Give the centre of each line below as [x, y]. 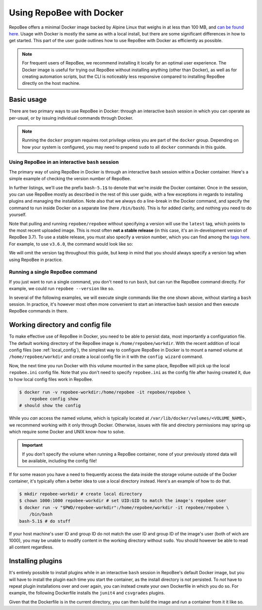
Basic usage [28, 100]
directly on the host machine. [51, 83]
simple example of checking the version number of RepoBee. [70, 179]
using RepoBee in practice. [36, 260]
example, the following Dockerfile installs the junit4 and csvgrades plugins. [87, 593]
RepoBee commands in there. [39, 311]
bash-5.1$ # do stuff [45, 521]
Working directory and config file [60, 325]
